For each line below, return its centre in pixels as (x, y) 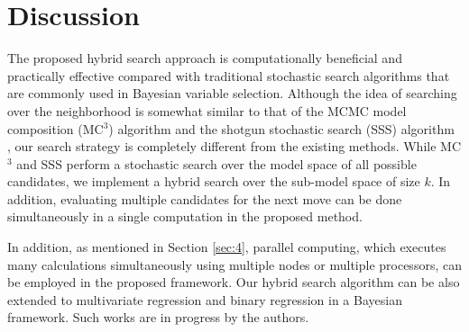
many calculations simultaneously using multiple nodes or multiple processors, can (234, 264)
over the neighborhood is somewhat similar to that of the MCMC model (207, 110)
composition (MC (55, 128)
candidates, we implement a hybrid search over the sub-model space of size (214, 181)
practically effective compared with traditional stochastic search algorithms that (229, 75)
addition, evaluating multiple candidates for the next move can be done (205, 198)
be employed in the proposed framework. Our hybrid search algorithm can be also (234, 282)
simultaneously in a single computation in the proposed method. (185, 216)
